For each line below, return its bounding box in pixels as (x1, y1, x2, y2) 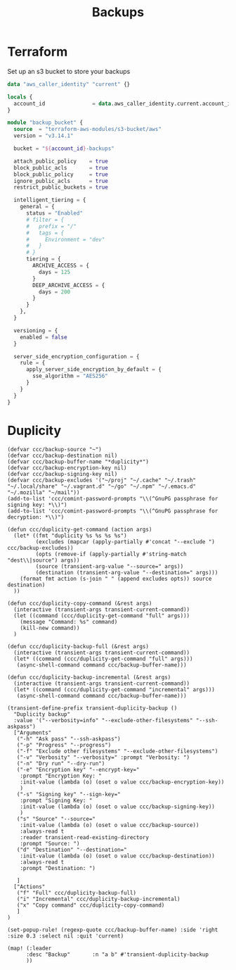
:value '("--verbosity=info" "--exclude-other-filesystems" (13, 717, 193, 724)
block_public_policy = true (13, 170, 109, 178)
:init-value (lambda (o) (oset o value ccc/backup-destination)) (20, 852, 216, 859)
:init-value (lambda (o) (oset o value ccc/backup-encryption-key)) (20, 779, 225, 786)
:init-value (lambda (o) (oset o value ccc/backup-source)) (20, 821, 199, 829)
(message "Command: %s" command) (20, 618, 118, 625)
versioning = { (13, 327, 58, 334)
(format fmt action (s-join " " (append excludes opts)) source (20, 575, 212, 582)
